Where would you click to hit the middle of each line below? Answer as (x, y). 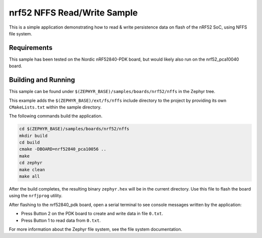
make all (30, 176)
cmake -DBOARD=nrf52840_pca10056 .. (63, 149)
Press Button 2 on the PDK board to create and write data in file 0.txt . (92, 214)
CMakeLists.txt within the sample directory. (55, 107)
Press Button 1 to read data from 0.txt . (61, 220)
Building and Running (42, 80)
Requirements (31, 48)
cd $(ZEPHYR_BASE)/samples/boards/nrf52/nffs (74, 129)
